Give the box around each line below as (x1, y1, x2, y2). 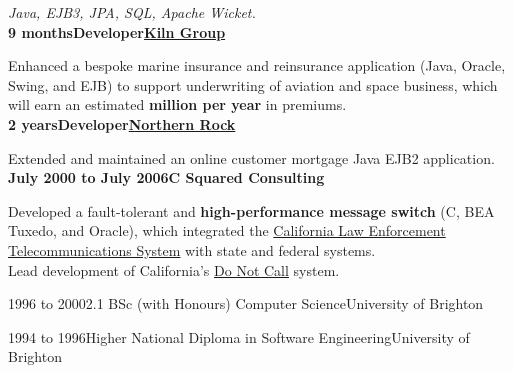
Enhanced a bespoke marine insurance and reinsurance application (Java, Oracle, (8, 55, 506, 76)
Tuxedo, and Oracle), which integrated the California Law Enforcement (8, 220, 446, 241)
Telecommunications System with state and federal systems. (8, 239, 376, 260)
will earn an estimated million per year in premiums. (8, 94, 347, 115)
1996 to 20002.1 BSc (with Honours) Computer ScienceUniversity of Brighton (8, 293, 484, 314)
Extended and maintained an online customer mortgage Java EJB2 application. (8, 147, 495, 168)
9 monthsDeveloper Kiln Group (8, 21, 226, 42)
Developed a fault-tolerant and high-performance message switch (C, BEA (8, 200, 495, 221)
